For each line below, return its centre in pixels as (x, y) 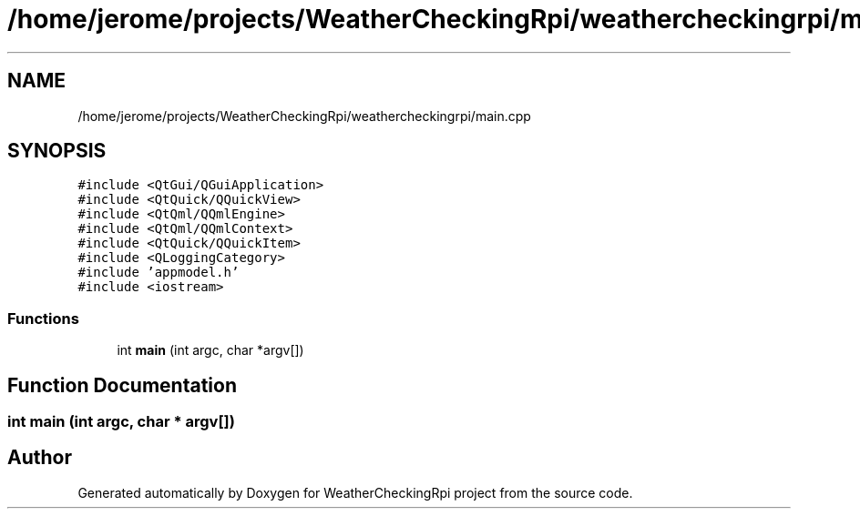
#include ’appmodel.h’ (159, 273)
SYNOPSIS (57, 151)
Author (40, 458)
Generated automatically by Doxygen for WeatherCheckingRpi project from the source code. (355, 492)
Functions (43, 318)
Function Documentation (122, 385)
